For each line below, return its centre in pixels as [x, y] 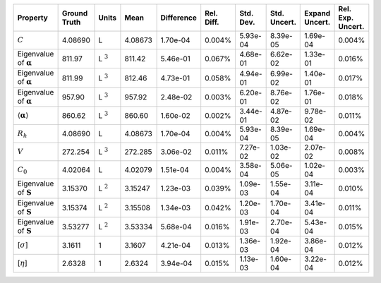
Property [33, 18]
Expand [317, 13]
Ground [75, 13]
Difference [179, 18]
